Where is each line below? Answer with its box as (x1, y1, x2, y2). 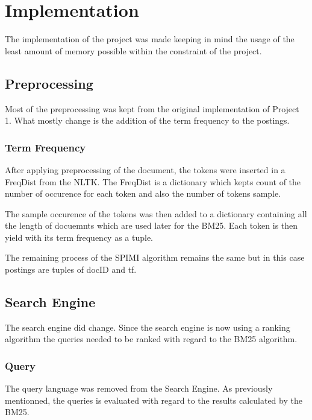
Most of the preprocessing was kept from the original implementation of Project (5, 102, 299, 115)
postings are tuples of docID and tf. (5, 263, 137, 276)
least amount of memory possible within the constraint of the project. (5, 44, 262, 57)
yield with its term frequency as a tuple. (5, 231, 154, 243)
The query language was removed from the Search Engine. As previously (5, 382, 273, 395)
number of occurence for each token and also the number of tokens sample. (5, 187, 281, 200)
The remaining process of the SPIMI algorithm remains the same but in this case (5, 251, 305, 264)
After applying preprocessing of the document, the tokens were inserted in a (5, 163, 285, 176)
